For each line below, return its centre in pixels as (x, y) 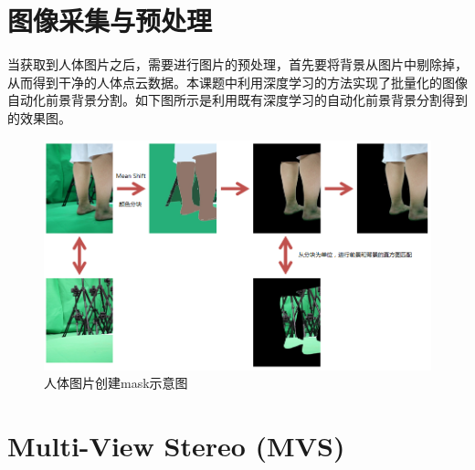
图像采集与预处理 (110, 21)
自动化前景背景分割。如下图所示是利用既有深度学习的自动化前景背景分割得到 (237, 100)
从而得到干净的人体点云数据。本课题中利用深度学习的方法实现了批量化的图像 (237, 82)
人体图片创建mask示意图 (116, 383)
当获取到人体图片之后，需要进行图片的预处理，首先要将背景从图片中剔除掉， (237, 64)
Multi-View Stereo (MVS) (176, 446)
